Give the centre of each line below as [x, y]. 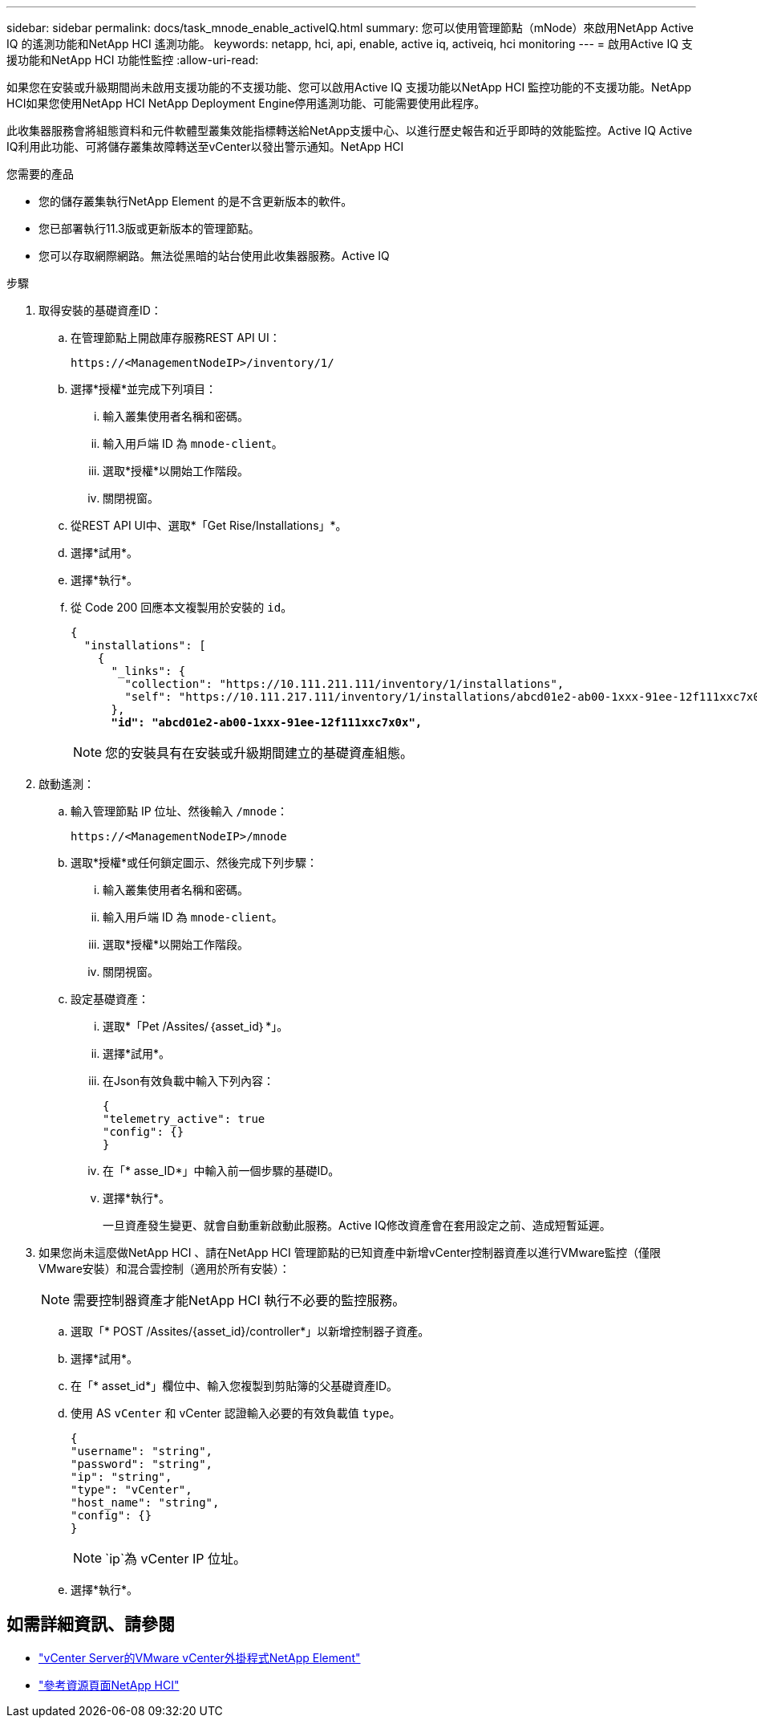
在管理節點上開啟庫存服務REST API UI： [176, 337]
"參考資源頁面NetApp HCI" [109, 1685]
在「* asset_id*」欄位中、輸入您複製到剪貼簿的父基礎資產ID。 [235, 1386]
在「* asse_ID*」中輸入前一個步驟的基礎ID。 [221, 1171]
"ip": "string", [121, 1477]
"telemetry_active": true [184, 1119]
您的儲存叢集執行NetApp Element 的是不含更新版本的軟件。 [196, 201]
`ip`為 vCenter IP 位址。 [176, 1559]
